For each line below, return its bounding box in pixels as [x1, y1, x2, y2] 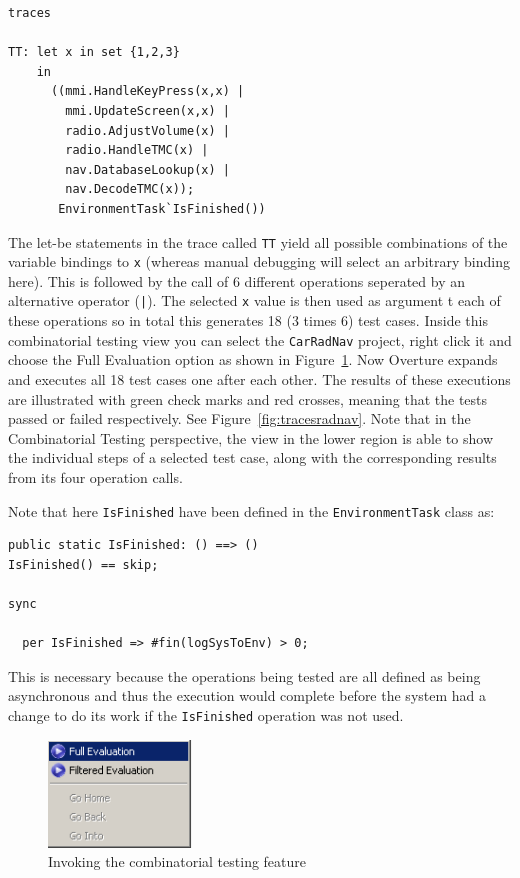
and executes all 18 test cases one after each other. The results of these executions [8, 368, 511, 389]
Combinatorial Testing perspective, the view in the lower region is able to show [8, 427, 493, 448]
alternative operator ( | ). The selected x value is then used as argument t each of [8, 290, 501, 311]
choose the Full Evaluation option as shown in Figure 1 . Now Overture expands [8, 349, 498, 370]
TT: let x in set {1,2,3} [8, 45, 180, 60]
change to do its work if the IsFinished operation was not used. [8, 704, 404, 725]
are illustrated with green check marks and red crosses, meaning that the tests [8, 388, 488, 409]
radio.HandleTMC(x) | [65, 143, 209, 158]
